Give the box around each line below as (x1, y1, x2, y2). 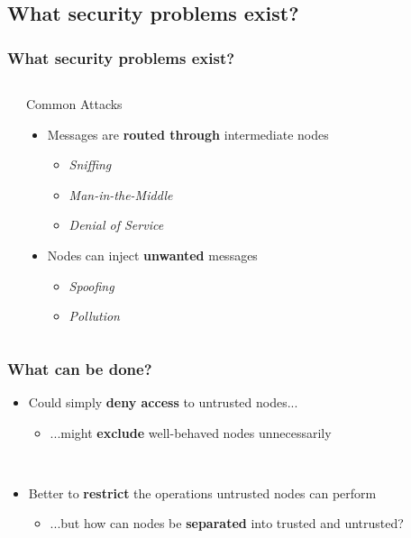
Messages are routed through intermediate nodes (47, 124, 329, 143)
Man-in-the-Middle (68, 185, 173, 204)
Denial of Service (68, 215, 164, 234)
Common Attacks (26, 95, 123, 113)
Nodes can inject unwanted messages (47, 245, 258, 264)
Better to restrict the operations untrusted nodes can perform (28, 483, 377, 502)
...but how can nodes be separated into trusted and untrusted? (50, 514, 404, 533)
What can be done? (7, 357, 152, 379)
